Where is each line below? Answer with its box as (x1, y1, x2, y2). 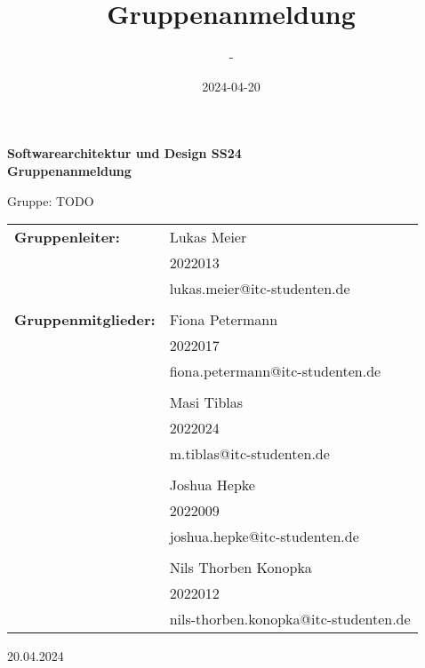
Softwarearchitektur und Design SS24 (7, 144, 242, 163)
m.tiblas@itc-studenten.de (169, 443, 330, 465)
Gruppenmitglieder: (14, 309, 156, 330)
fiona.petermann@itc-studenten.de (169, 361, 381, 382)
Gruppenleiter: (14, 227, 120, 248)
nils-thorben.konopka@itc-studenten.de (169, 608, 411, 630)
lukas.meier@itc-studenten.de (169, 278, 350, 299)
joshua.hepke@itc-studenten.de (169, 526, 359, 547)
